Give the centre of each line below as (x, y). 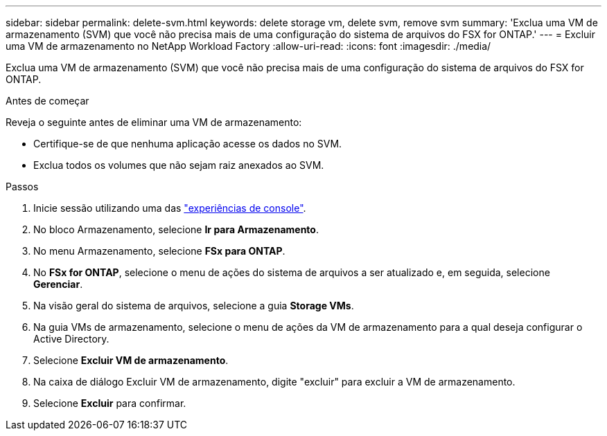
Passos (22, 187)
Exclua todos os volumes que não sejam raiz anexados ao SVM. (179, 165)
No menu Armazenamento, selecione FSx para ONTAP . (159, 251)
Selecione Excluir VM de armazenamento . (131, 360)
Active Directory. (71, 339)
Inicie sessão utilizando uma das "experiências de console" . (170, 208)
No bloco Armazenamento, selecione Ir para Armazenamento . (176, 229)
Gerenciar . (58, 284)
